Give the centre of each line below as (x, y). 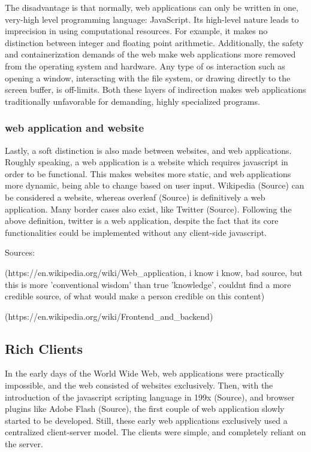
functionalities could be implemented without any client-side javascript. (136, 232)
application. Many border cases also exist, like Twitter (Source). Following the (148, 209)
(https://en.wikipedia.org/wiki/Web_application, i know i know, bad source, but (154, 272)
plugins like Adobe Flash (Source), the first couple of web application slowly (145, 409)
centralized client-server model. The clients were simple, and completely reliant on (155, 432)
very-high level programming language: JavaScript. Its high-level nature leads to (152, 19)
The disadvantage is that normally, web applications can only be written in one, (152, 7)
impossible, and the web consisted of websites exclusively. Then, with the (139, 385)
